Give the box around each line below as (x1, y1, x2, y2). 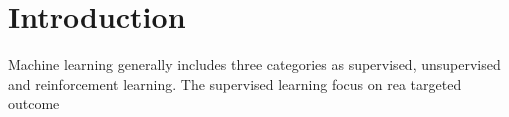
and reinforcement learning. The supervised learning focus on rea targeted (8, 73, 462, 94)
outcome (8, 93, 60, 114)
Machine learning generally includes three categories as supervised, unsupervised (8, 54, 501, 75)
